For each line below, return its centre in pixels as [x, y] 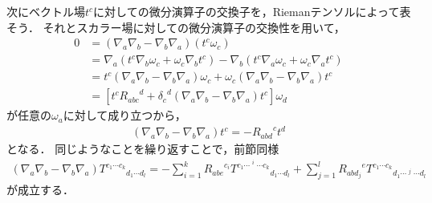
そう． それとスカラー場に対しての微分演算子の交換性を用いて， [176, 27]
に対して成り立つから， [124, 115]
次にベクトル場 [46, 11]
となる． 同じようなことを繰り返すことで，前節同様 [143, 149]
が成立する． [40, 189]
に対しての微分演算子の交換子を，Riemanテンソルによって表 [252, 11]
